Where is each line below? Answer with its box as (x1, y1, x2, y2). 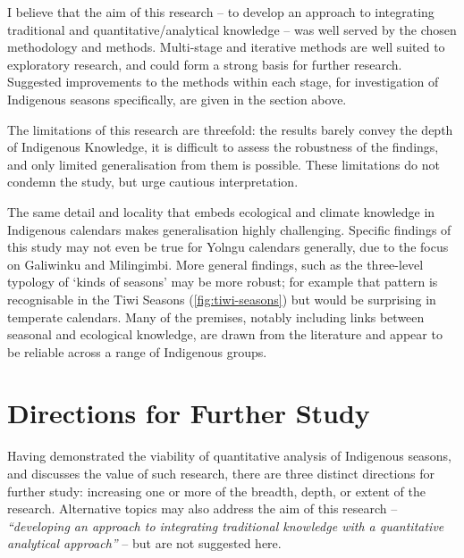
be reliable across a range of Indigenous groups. (7, 342, 267, 361)
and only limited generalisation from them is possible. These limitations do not (7, 154, 440, 173)
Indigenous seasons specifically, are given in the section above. (7, 89, 347, 108)
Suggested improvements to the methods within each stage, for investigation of (7, 72, 439, 91)
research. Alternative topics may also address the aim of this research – (7, 499, 398, 518)
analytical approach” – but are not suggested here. (7, 534, 282, 553)
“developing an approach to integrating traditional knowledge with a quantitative (7, 516, 444, 535)
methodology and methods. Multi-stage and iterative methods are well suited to (7, 37, 445, 56)
